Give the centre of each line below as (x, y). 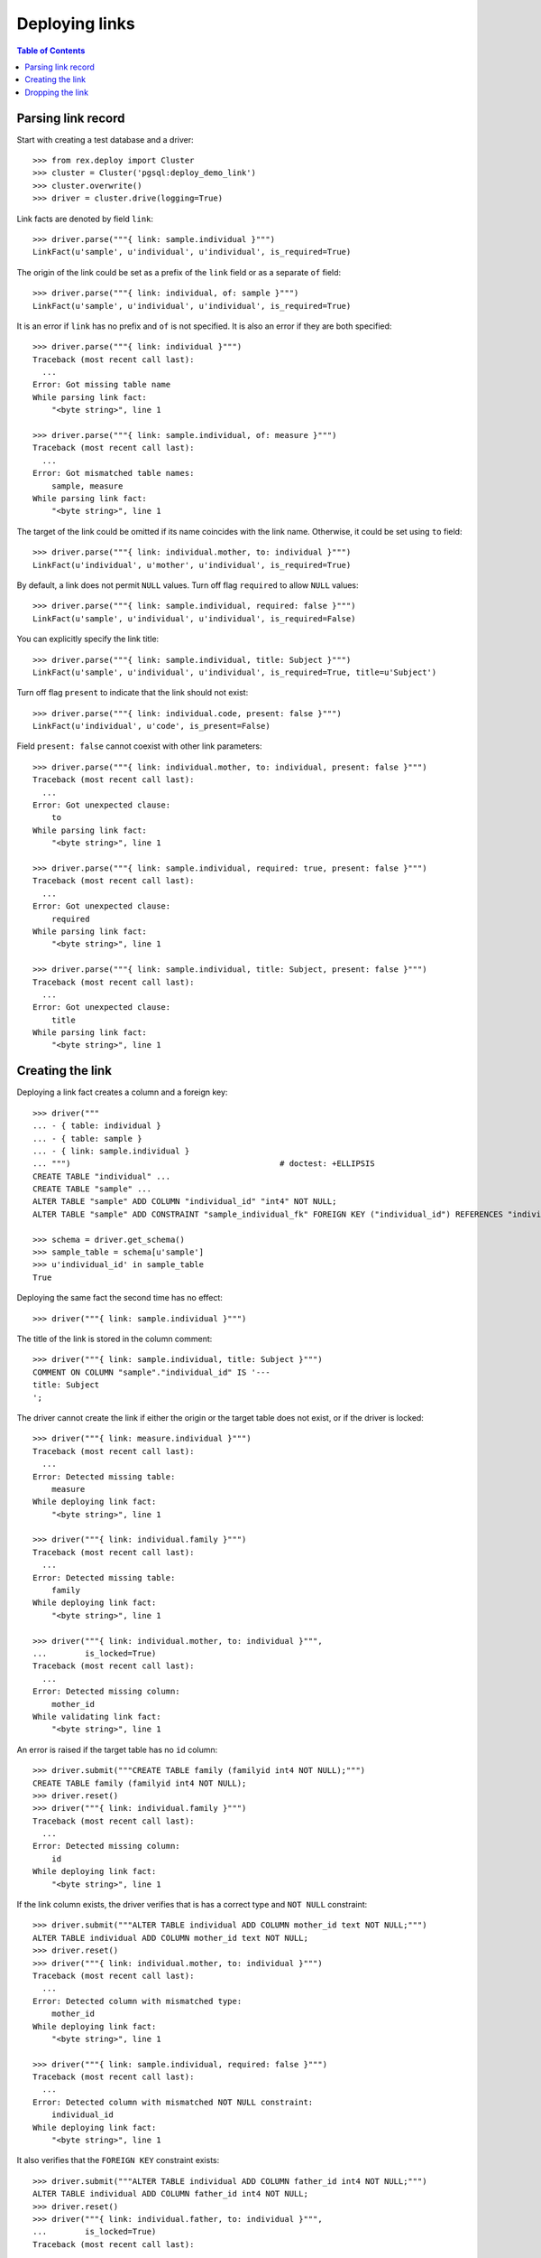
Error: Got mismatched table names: (114, 473)
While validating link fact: (97, 1717)
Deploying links (76, 23)
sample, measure (87, 486)
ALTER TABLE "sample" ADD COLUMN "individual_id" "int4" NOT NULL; (185, 1202)
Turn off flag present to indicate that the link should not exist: (133, 693)
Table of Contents (51, 51)
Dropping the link (57, 92)
